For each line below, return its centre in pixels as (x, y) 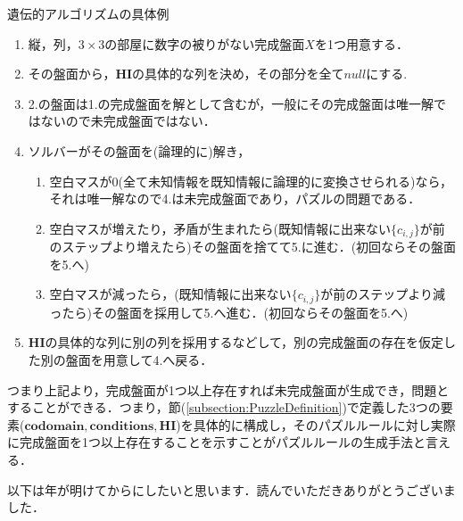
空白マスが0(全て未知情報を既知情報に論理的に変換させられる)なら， (251, 181)
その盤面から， (72, 74)
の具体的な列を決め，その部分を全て (238, 74)
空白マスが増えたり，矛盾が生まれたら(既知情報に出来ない (220, 228)
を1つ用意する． (361, 43)
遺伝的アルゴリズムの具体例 (88, 13)
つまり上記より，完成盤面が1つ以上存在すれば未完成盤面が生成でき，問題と (228, 389)
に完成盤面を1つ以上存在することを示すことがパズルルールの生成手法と (216, 442)
